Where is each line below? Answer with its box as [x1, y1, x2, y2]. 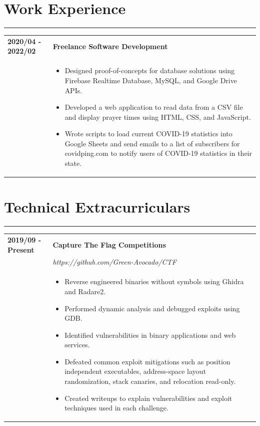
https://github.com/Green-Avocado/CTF [52, 257, 176, 267]
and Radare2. [64, 286, 106, 296]
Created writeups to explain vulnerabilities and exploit [64, 392, 232, 403]
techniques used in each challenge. [64, 402, 168, 413]
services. [64, 339, 90, 350]
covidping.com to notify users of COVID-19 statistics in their [64, 148, 252, 158]
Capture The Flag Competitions [52, 239, 166, 250]
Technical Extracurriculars [4, 196, 190, 217]
